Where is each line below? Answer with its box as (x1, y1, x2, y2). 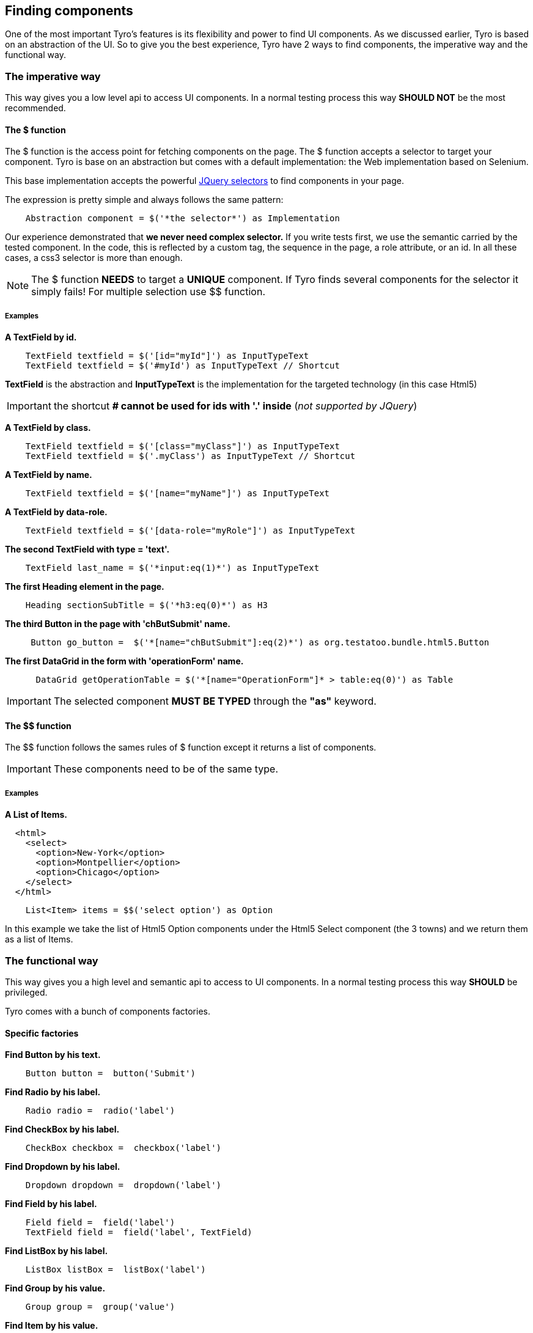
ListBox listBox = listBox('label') (25, 1265, 206, 1275)
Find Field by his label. (5, 1199, 97, 1210)
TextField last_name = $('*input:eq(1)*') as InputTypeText (25, 563, 320, 573)
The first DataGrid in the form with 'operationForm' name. (5, 656, 244, 667)
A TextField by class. (5, 422, 91, 433)
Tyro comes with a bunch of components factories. (5, 1005, 210, 1016)
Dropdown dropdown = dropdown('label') (25, 1180, 222, 1191)
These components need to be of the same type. (53, 763, 279, 776)
